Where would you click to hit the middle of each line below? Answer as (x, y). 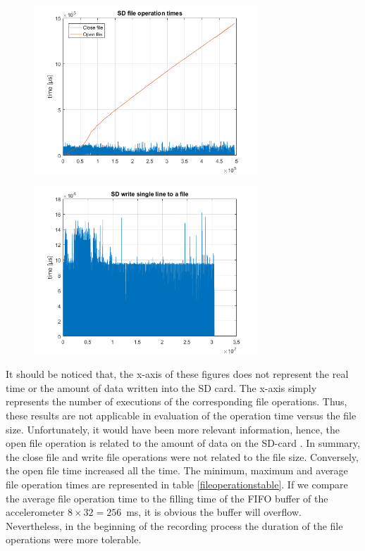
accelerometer (35, 512)
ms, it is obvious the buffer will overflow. (214, 512)
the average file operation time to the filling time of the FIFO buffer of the (167, 498)
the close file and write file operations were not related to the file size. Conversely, (182, 456)
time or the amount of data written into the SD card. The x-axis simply (161, 387)
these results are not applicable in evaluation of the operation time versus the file (181, 415)
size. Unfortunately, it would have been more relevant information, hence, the (173, 429)
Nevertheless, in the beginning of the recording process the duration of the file (174, 525)
